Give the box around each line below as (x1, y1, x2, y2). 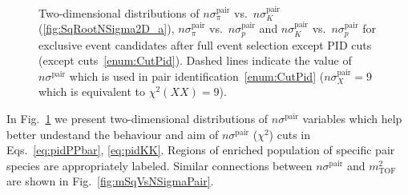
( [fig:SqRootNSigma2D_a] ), (38, 20, 175, 37)
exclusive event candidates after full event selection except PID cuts (38, 36, 372, 53)
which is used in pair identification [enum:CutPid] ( (69, 67, 325, 84)
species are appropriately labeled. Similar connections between (6, 157, 313, 173)
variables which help (302, 110, 402, 127)
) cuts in (269, 125, 311, 142)
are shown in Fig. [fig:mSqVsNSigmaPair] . (6, 173, 214, 189)
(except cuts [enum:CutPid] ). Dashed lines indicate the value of (38, 52, 352, 69)
